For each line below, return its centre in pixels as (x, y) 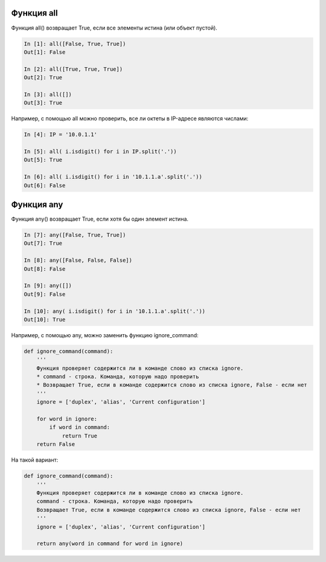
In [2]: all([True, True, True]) (73, 69)
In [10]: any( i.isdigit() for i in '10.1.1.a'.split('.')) (115, 311)
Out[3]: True (43, 103)
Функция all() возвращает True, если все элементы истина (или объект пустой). (114, 28)
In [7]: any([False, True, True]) (75, 235)
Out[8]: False (45, 269)
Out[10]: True (45, 319)
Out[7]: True (43, 244)
